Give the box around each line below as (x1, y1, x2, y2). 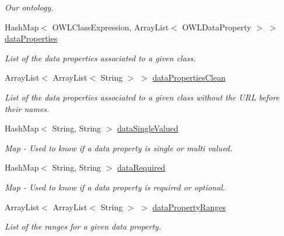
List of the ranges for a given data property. (5, 220, 162, 232)
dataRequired (117, 161, 166, 173)
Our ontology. (5, 1, 54, 13)
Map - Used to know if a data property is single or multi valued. (5, 141, 233, 154)
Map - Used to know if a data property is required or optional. (5, 181, 226, 193)
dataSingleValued (117, 122, 178, 134)
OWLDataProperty (182, 20, 251, 33)
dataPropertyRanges (152, 200, 226, 213)
